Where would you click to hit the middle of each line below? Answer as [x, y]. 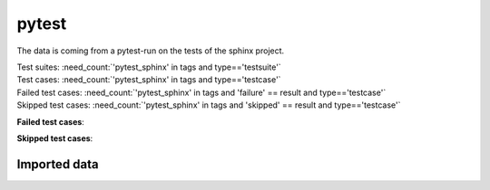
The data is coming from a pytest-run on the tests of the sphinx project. [151, 51]
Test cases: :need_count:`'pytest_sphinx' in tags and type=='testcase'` [149, 80]
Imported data [58, 164]
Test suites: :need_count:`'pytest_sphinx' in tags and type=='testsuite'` [149, 67]
